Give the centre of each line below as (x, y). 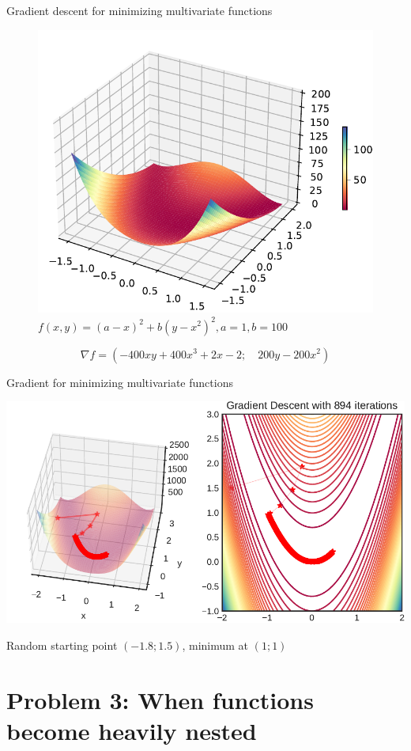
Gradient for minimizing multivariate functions (120, 382)
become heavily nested (132, 730)
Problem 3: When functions (160, 699)
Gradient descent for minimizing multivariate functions (140, 10)
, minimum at (215, 645)
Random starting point (62, 645)
